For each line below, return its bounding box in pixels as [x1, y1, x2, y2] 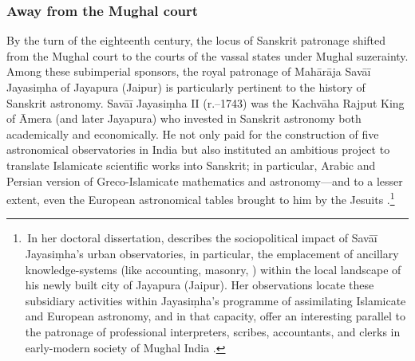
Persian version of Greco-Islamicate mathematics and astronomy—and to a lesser [6, 172, 403, 189]
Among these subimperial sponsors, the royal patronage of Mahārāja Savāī [6, 63, 371, 80]
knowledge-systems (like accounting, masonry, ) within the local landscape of [25, 261, 401, 277]
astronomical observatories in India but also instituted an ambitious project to [6, 141, 390, 158]
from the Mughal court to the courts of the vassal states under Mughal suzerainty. [6, 47, 409, 64]
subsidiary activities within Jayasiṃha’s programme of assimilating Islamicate [25, 292, 406, 308]
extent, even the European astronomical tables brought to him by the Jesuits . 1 [6, 189, 395, 207]
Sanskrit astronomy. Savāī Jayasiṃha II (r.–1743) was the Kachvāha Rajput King [6, 94, 405, 111]
